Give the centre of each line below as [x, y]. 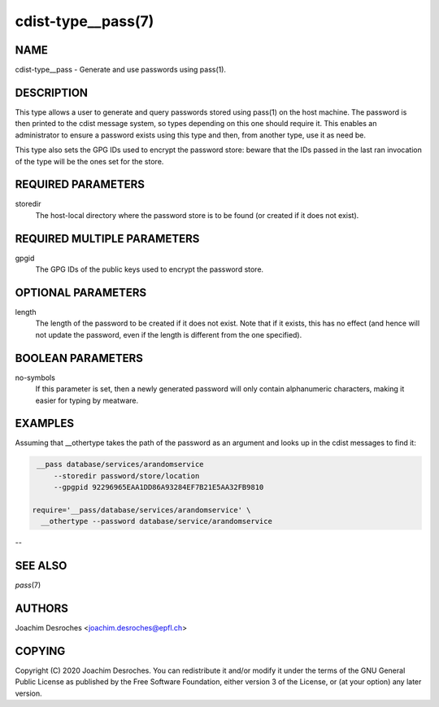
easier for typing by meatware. [87, 400]
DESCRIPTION [52, 92]
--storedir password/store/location [126, 476]
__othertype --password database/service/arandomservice [156, 522]
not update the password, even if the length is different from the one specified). [169, 334]
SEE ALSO [41, 566]
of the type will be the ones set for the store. [89, 161]
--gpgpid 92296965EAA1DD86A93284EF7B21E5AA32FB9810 [159, 487]
